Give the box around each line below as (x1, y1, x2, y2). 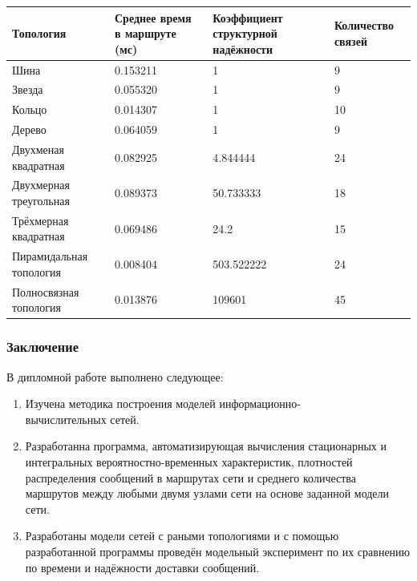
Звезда (12, 81, 43, 98)
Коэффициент (213, 9, 283, 26)
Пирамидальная (12, 248, 88, 264)
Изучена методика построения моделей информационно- (25, 395, 301, 412)
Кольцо (12, 101, 47, 118)
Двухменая (12, 140, 64, 157)
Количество (334, 17, 394, 34)
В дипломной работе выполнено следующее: (6, 368, 224, 385)
